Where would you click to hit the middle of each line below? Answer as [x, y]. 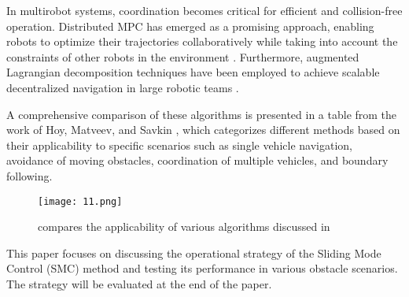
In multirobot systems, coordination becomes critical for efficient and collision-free [204, 10]
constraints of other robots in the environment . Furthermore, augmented [183, 56]
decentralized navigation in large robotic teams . [123, 87]
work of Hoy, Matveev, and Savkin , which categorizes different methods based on [203, 130]
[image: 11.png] [80, 201]
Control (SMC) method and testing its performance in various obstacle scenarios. [202, 268]
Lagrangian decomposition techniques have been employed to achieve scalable [193, 72]
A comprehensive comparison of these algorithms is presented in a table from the [202, 114]
